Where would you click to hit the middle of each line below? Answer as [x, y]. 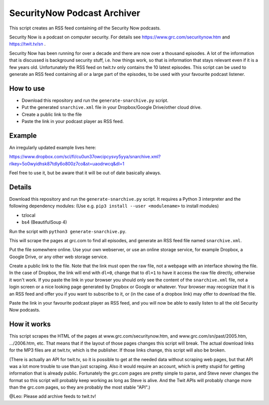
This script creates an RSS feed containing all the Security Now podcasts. [85, 28]
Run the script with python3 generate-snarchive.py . [68, 231]
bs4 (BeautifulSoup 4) [44, 222]
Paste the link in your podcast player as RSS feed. [73, 121]
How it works [30, 324]
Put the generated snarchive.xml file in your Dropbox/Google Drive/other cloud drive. [112, 107]
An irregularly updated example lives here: [53, 147]
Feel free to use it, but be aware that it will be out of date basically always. [85, 173]
